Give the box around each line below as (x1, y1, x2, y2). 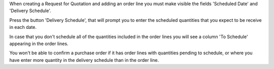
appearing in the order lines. (9, 41, 68, 47)
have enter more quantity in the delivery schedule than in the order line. (9, 57, 159, 63)
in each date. (9, 24, 37, 30)
